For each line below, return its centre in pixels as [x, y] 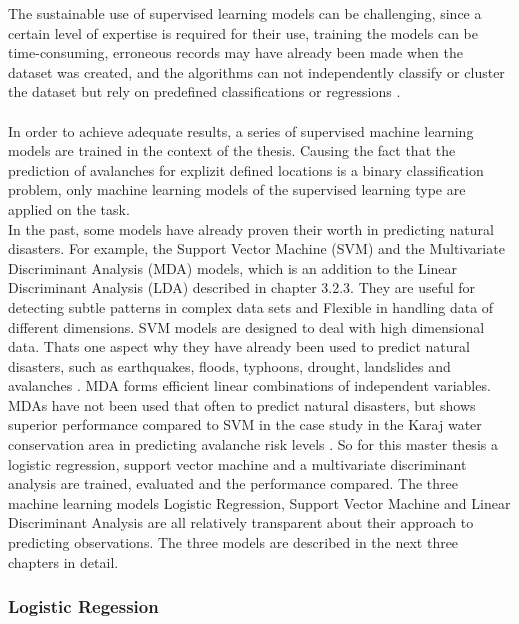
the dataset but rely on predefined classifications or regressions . [204, 91]
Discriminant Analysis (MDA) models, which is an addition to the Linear [233, 267]
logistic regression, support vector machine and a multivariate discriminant [237, 463]
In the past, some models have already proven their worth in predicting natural [251, 228]
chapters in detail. [63, 561]
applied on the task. [69, 208]
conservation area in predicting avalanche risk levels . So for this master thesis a [253, 444]
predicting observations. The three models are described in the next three [233, 542]
